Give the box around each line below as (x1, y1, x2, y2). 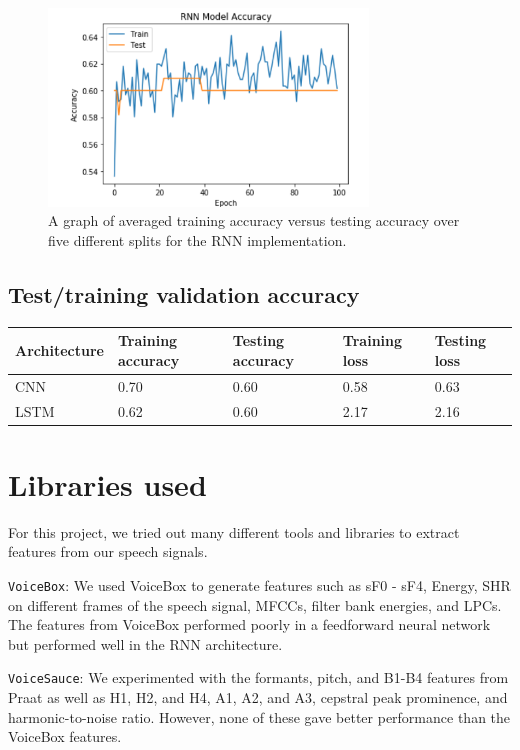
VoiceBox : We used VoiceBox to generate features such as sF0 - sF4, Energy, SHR (8, 574, 511, 595)
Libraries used (8, 463, 207, 504)
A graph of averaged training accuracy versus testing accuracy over (48, 210, 460, 231)
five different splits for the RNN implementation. (48, 229, 347, 250)
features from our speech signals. (8, 541, 208, 562)
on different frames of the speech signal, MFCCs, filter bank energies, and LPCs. (8, 594, 502, 615)
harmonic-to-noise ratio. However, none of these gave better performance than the (8, 706, 511, 727)
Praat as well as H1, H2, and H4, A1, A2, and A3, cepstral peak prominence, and (8, 687, 508, 707)
